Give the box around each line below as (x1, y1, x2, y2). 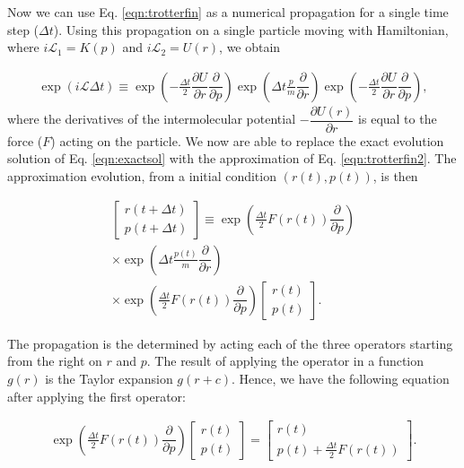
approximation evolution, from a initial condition (7, 167, 276, 186)
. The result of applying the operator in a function (146, 351, 425, 370)
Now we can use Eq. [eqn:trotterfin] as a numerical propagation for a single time (7, 3, 449, 21)
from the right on (7, 351, 102, 370)
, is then (372, 167, 418, 186)
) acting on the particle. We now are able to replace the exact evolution (50, 131, 444, 150)
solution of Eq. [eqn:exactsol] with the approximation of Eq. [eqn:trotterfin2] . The (7, 149, 457, 168)
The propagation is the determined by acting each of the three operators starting (7, 334, 453, 352)
